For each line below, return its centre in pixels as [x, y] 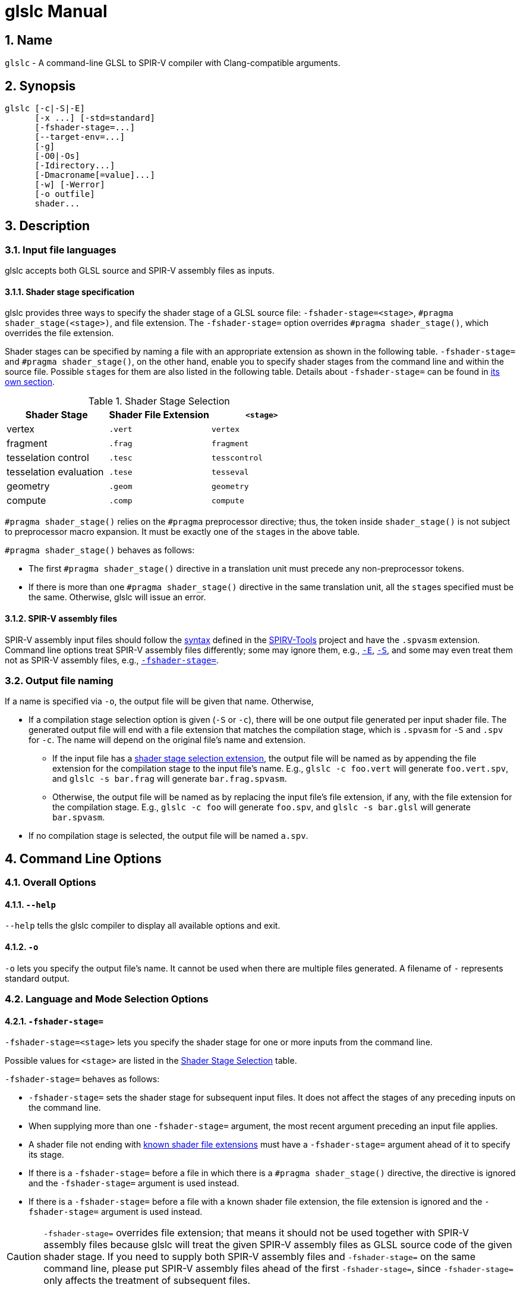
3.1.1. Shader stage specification [70, 292]
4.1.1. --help [31, 904]
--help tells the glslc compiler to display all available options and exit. [143, 926]
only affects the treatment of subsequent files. [147, 1281]
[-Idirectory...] [75, 166]
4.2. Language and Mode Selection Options [107, 999]
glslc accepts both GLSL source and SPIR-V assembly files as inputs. [140, 271]
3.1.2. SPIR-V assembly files [61, 619]
